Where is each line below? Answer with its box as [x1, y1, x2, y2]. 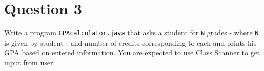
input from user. [4, 57, 55, 67]
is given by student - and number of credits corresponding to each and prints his [4, 37, 257, 48]
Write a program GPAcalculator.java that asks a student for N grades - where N [4, 27, 259, 38]
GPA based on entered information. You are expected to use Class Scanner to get [4, 47, 260, 58]
